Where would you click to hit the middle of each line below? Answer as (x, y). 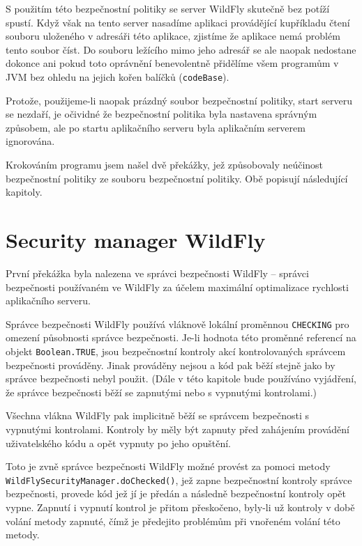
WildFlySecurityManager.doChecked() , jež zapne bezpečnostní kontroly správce (179, 479)
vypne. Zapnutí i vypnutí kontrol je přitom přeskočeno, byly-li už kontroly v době (180, 507)
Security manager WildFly (136, 239)
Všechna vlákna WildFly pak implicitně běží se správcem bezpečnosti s (157, 415)
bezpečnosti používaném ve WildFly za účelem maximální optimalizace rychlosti (177, 287)
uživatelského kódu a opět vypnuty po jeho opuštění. (118, 443)
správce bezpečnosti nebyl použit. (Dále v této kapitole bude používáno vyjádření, (181, 379)
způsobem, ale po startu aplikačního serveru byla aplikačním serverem (156, 127)
